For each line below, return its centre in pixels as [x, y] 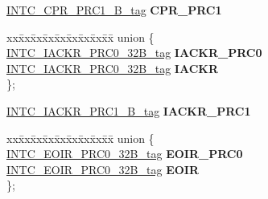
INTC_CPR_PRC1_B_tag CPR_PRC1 [114, 10]
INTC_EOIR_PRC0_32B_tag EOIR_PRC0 [125, 154]
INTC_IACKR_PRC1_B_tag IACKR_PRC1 [129, 110]
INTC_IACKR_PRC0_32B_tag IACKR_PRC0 [134, 53]
